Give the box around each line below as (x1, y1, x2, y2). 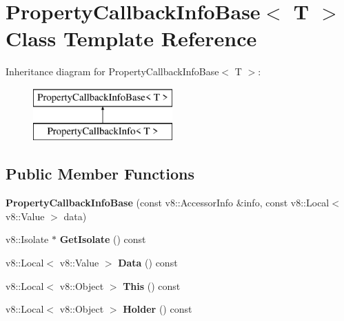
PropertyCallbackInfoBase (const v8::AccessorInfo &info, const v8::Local (6, 195, 330, 210)
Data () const (118, 255, 178, 270)
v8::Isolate (6, 232, 49, 246)
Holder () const (123, 302, 192, 316)
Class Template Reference (6, 24, 257, 52)
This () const (123, 278, 181, 293)
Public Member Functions (6, 163, 194, 184)
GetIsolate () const (59, 232, 146, 246)
